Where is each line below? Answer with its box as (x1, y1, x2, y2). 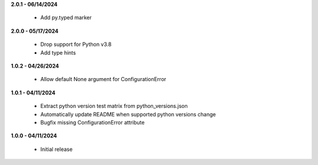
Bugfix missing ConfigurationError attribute (40, 119, 145, 126)
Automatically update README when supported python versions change (40, 110, 216, 117)
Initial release (40, 146, 73, 153)
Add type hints (40, 49, 76, 56)
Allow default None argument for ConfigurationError (40, 76, 167, 83)
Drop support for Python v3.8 (40, 41, 112, 48)
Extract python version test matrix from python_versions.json (40, 103, 188, 110)
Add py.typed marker (40, 14, 92, 21)
